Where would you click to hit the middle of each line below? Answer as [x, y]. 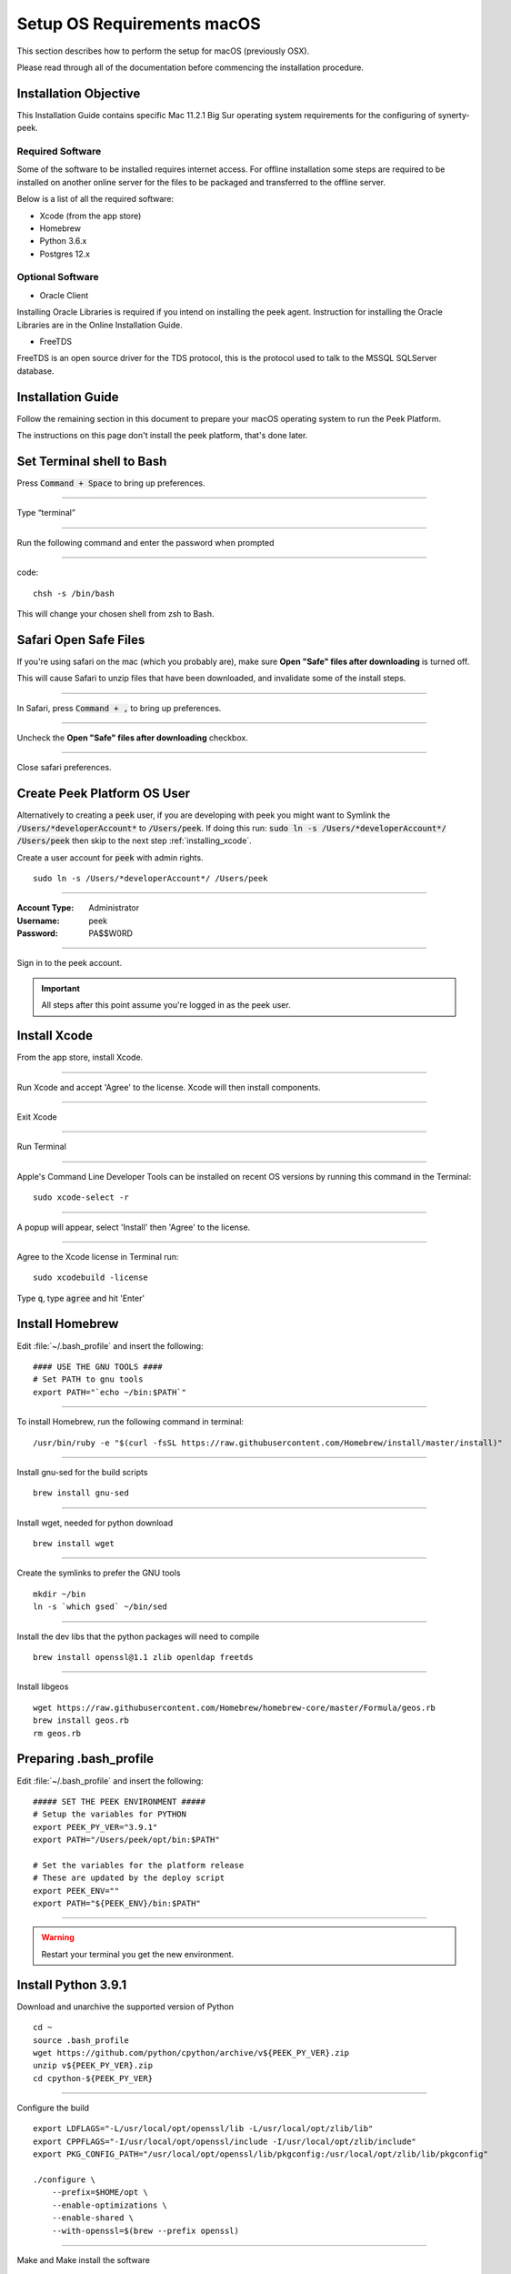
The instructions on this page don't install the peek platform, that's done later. [162, 436]
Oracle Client [64, 295]
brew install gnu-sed [81, 1493]
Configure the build [53, 2108]
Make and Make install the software [83, 2259]
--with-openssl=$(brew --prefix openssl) [145, 2230]
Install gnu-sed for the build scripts [82, 1472]
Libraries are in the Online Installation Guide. [100, 325]
